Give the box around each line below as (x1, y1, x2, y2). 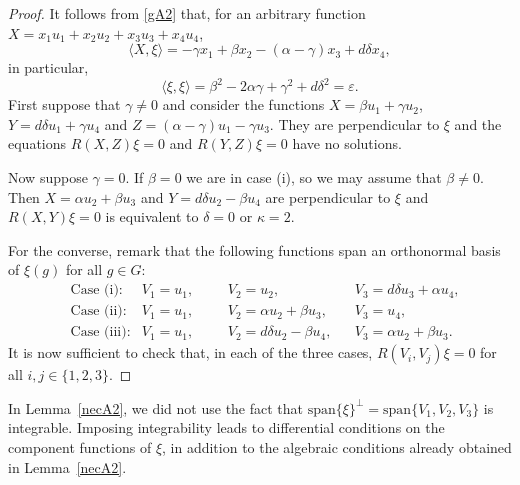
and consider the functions (162, 94, 325, 115)
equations (8, 133, 67, 154)
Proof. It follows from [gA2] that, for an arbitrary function (8, 3, 366, 23)
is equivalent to (105, 206, 199, 227)
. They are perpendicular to (269, 113, 440, 134)
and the (454, 113, 502, 134)
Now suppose (8, 167, 88, 188)
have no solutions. (292, 133, 402, 154)
